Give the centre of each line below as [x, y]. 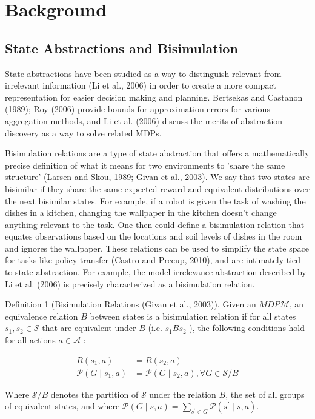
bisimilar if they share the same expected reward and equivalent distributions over [157, 188]
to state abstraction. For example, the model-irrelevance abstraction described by [156, 272]
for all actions [30, 340]
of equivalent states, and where [62, 406]
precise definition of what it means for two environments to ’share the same [145, 165]
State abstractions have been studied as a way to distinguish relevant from [143, 73]
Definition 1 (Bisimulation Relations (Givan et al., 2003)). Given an [131, 304]
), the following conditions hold [247, 328]
